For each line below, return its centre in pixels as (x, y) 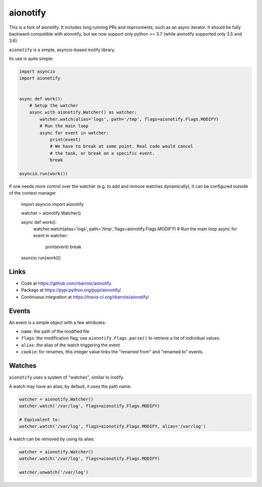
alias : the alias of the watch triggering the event (71, 345)
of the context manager (33, 193)
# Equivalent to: (40, 419)
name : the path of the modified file (55, 331)
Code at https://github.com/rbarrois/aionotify (66, 283)
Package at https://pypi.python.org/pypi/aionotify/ (71, 290)
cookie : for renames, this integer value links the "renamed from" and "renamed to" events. (112, 352)
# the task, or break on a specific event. (102, 153)
